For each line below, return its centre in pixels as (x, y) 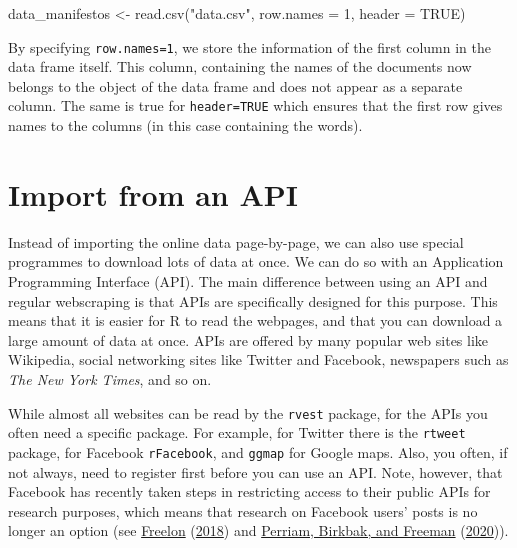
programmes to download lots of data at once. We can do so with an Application (256, 261)
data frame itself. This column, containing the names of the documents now (240, 66)
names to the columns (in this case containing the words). (185, 125)
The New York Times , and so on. (110, 378)
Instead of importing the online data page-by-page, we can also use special (236, 241)
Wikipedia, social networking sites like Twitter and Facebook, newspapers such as (258, 359)
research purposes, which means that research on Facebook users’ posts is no (243, 510)
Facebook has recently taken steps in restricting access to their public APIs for (249, 491)
